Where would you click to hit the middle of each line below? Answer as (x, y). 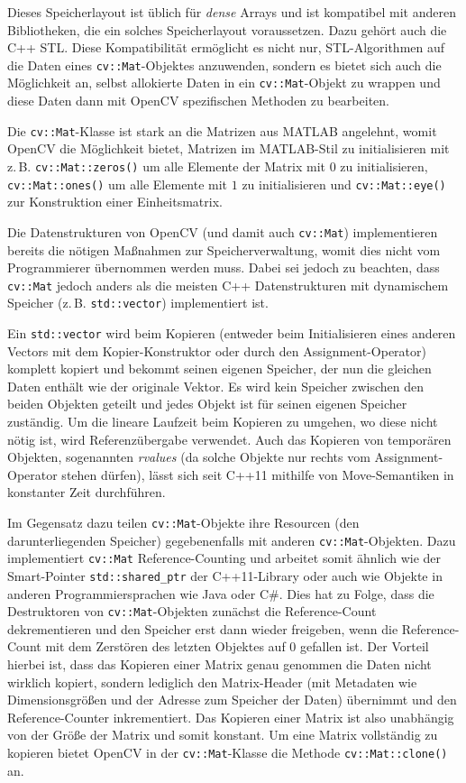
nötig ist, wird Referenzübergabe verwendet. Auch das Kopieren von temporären (229, 439)
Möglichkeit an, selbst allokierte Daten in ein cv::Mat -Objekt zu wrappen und (224, 83)
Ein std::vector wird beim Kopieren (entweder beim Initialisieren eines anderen (232, 333)
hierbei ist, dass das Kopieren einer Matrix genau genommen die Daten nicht (219, 664)
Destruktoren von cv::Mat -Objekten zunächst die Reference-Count (192, 611)
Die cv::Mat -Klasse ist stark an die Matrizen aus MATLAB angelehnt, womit (222, 130)
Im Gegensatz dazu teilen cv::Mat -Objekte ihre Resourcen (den (183, 522)
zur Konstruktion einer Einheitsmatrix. (115, 202)
